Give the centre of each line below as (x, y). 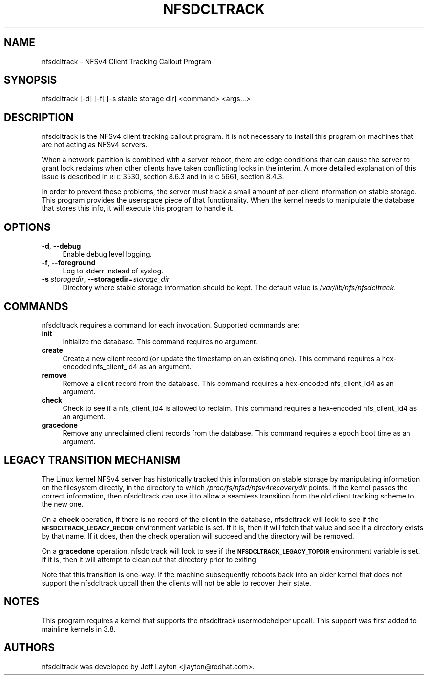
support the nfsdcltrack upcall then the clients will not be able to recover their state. (176, 583)
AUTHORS (30, 648)
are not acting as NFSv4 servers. (95, 145)
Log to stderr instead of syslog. (113, 271)
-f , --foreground (69, 263)
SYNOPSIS (31, 80)
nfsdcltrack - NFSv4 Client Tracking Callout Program (127, 61)
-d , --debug (61, 246)
